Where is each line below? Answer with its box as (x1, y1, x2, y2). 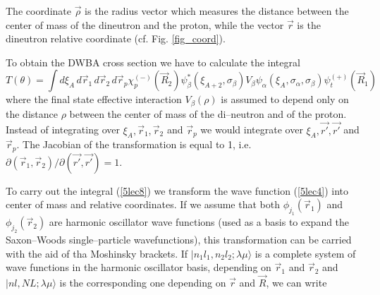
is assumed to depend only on (221, 92, 349, 107)
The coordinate (6, 4, 71, 18)
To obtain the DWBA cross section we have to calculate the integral (6, 54, 300, 69)
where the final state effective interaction (6, 92, 182, 107)
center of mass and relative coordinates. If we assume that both (6, 197, 280, 212)
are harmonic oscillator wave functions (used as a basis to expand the (49, 215, 350, 229)
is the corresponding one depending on (59, 275, 226, 289)
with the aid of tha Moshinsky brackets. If (6, 246, 188, 260)
